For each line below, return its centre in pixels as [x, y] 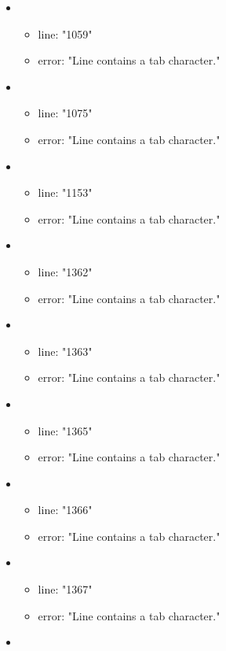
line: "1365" [65, 430]
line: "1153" [65, 192]
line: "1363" [65, 351]
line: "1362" [65, 271]
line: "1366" [65, 510]
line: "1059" [65, 33]
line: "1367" [65, 589]
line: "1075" [65, 113]
